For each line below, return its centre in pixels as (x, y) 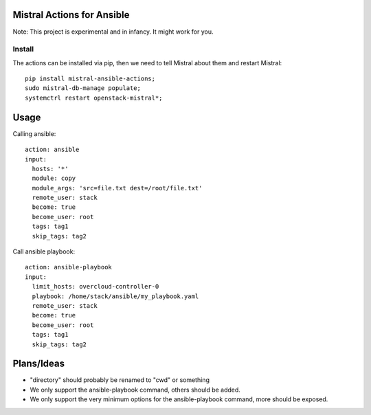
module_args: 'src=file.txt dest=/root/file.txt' (117, 188)
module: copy (54, 178)
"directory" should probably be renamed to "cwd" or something (120, 380)
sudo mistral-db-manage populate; (83, 88)
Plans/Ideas (39, 364)
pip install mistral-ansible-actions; (90, 79)
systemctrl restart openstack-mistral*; (94, 98)
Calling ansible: (34, 133)
